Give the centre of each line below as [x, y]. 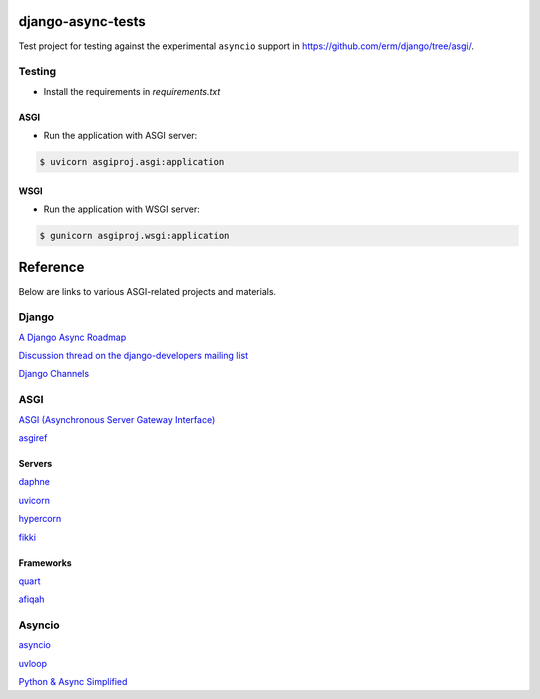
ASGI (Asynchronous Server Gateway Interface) [117, 419]
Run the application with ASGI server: [120, 136]
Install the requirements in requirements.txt [132, 91]
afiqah [31, 599]
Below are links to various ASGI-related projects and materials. [147, 291]
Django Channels [54, 374]
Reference [51, 267]
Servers [35, 463]
